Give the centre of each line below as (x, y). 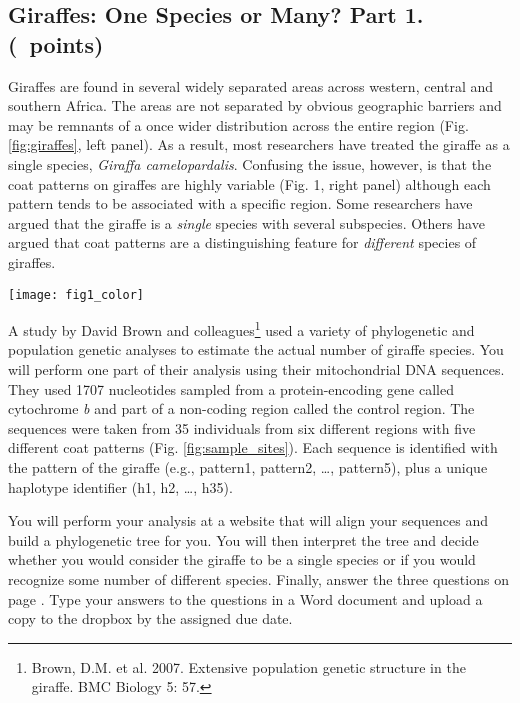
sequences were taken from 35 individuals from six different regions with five (242, 427)
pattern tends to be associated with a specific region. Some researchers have (240, 203)
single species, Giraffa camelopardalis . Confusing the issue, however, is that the (250, 163)
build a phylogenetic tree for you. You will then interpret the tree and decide (243, 539)
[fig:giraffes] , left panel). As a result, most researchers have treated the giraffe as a (259, 144)
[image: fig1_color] (76, 294)
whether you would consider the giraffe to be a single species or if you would (242, 559)
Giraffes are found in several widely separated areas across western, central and (251, 85)
